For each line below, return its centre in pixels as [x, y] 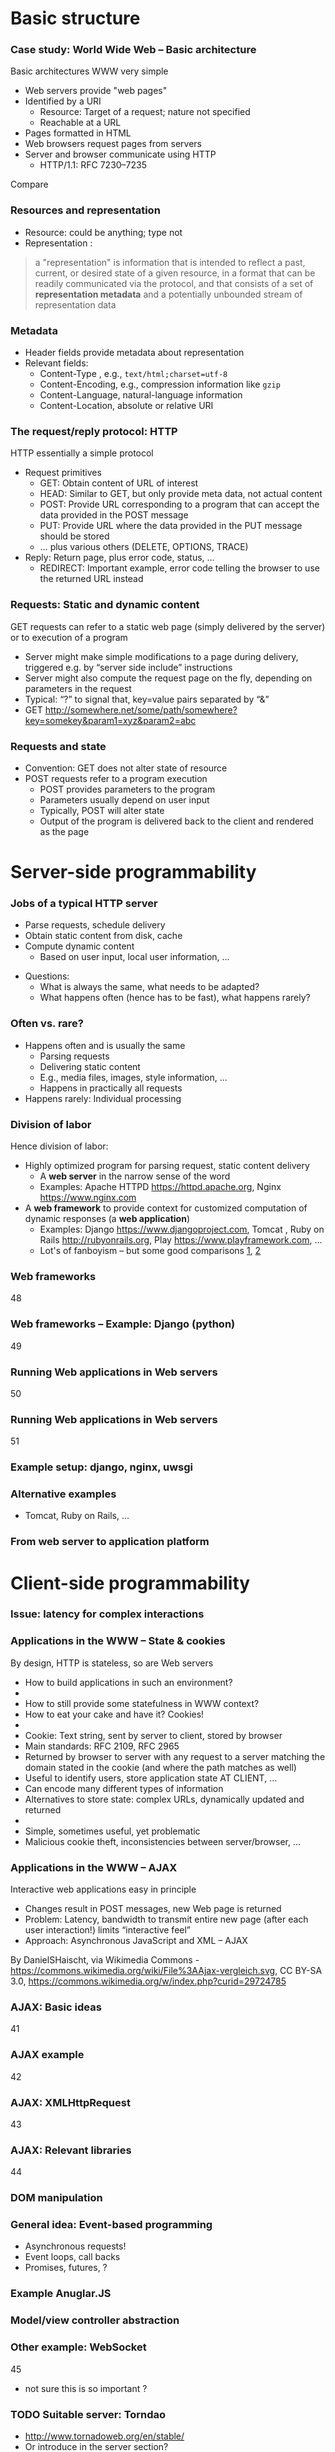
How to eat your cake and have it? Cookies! [114, 1714]
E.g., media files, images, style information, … [133, 1077]
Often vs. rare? [47, 1024]
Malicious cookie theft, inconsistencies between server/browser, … [163, 1841]
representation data [75, 304]
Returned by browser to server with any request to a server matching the [175, 1756]
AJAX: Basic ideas [56, 2007]
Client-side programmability [130, 1583]
